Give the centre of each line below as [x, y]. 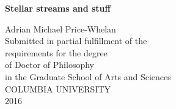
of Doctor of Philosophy [50, 65]
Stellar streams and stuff [58, 8]
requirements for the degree [56, 52]
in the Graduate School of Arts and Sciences [88, 76]
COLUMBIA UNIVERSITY [58, 88]
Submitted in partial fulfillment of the [76, 41]
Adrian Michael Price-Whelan [61, 28]
